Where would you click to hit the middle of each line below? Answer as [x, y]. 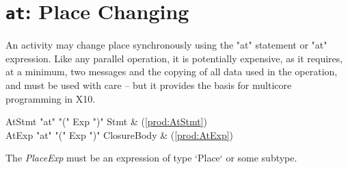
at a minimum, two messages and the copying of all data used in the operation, [172, 71]
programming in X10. [51, 98]
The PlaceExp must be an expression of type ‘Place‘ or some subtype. [151, 158]
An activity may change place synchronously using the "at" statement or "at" [166, 45]
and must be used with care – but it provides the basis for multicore [149, 85]
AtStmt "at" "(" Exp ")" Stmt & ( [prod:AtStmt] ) [106, 121]
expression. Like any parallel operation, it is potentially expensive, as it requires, [174, 58]
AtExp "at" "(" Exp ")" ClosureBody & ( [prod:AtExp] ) [120, 134]
